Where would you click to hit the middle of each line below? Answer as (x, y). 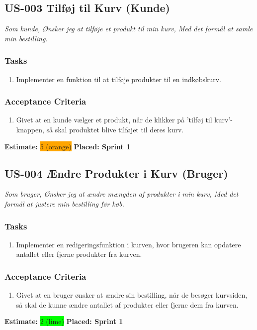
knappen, (30, 130)
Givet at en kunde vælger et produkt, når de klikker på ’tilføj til (114, 120)
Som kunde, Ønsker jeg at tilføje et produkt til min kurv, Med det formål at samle (129, 29)
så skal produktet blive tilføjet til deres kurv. (115, 130)
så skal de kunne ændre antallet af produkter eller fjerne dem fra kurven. (127, 304)
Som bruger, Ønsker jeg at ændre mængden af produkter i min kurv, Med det (122, 194)
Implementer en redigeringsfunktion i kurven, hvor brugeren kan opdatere (128, 244)
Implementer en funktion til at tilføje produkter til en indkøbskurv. (119, 79)
